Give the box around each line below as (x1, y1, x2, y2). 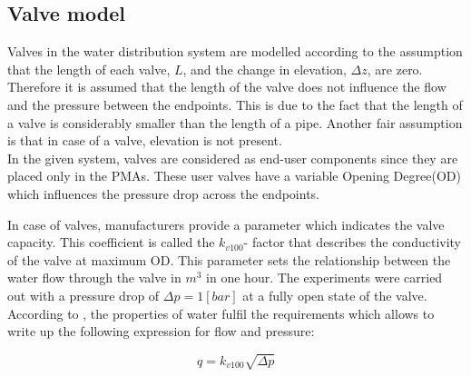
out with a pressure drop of (7, 285, 160, 304)
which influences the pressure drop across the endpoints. (7, 184, 320, 203)
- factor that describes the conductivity (243, 233, 462, 252)
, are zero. (367, 59, 423, 78)
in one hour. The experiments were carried (206, 268, 443, 287)
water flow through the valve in (7, 268, 182, 287)
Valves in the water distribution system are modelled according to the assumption (7, 42, 463, 61)
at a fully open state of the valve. (242, 285, 427, 304)
